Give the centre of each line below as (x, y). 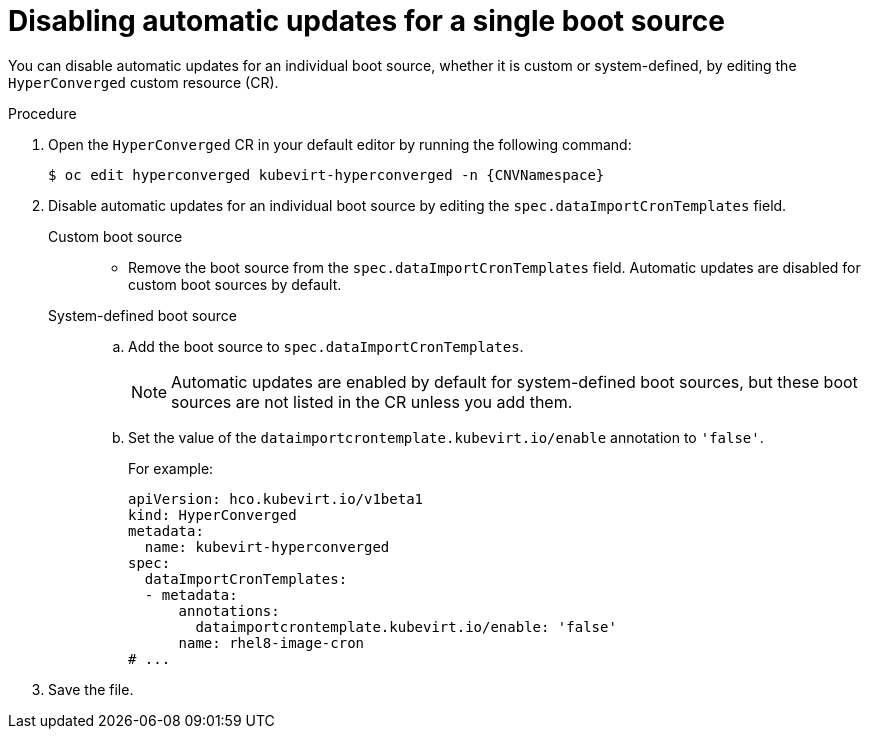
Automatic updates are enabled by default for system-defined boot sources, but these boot (514, 381)
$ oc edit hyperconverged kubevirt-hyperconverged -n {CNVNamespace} (326, 174)
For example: (171, 468)
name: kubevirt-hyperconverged (267, 546)
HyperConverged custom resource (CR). (143, 82)
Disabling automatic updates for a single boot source (366, 21)
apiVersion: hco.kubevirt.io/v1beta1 (276, 498)
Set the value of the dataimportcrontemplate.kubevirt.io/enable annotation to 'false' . (446, 437)
